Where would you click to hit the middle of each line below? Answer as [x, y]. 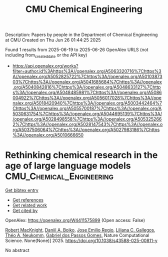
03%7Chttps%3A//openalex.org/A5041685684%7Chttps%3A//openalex [87, 81]
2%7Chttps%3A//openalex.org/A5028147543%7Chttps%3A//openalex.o [87, 124]
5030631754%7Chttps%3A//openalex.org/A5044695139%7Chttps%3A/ [87, 113]
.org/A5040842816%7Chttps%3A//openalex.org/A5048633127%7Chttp [86, 87]
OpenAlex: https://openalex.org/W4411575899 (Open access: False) [75, 220]
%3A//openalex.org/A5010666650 [48, 135]
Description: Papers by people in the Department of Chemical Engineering [81, 35]
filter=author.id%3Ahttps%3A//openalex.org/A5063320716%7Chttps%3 [87, 71]
